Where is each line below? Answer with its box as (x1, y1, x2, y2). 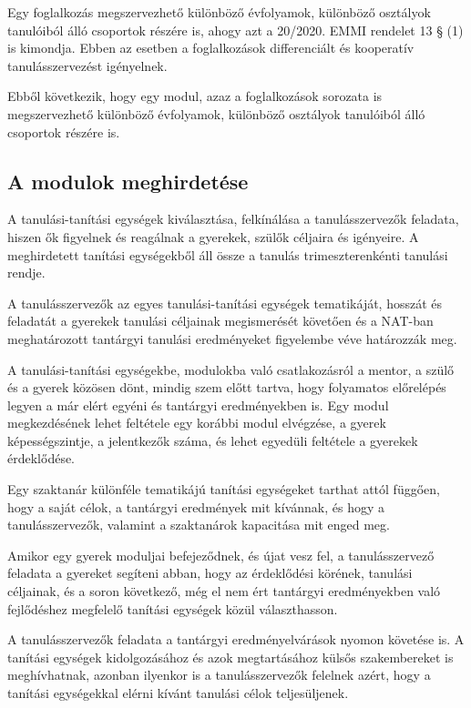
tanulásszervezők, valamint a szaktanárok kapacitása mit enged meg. (7, 515, 390, 534)
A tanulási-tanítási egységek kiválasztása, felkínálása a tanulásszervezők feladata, (7, 209, 459, 228)
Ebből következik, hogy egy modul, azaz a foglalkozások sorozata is (7, 86, 383, 106)
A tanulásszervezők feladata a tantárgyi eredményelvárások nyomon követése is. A (7, 630, 465, 649)
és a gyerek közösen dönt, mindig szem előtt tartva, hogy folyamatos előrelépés (7, 378, 446, 397)
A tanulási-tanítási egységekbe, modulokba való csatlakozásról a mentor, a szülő (7, 359, 455, 379)
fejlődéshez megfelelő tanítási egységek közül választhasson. (7, 599, 338, 618)
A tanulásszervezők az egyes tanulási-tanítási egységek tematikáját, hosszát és (7, 293, 443, 312)
